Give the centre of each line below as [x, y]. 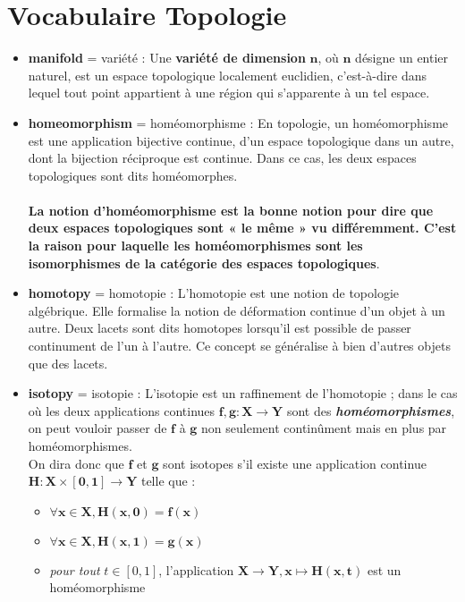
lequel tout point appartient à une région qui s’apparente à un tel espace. [229, 93]
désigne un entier [402, 58]
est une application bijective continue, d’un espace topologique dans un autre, [241, 140]
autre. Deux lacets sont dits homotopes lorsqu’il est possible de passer [220, 328]
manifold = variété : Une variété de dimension [167, 58]
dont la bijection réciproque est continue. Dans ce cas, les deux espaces [222, 158]
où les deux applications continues [122, 410]
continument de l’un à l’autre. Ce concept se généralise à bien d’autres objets [239, 346]
